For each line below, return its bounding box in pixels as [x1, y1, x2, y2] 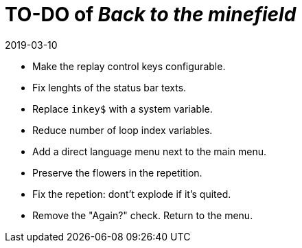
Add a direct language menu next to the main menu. [32, 145, 267, 157]
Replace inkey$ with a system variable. [32, 102, 213, 115]
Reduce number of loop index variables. [32, 124, 213, 136]
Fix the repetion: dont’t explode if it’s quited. [32, 188, 231, 200]
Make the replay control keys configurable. [32, 60, 226, 72]
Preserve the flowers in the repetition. [32, 166, 202, 179]
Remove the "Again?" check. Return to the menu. [32, 209, 253, 221]
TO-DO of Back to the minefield [5, 3, 297, 26]
